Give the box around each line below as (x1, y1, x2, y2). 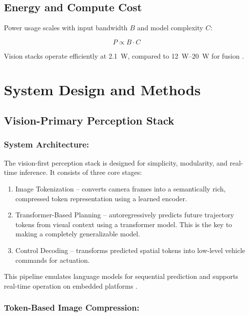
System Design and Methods (4, 79, 201, 99)
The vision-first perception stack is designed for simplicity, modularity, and (4, 157, 228, 168)
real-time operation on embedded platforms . (4, 280, 137, 291)
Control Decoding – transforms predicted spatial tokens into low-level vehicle (15, 245, 245, 255)
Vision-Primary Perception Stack (4, 113, 174, 128)
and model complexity (137, 22, 203, 33)
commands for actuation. (15, 254, 90, 265)
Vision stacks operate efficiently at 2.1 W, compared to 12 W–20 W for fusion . (4, 50, 244, 61)
